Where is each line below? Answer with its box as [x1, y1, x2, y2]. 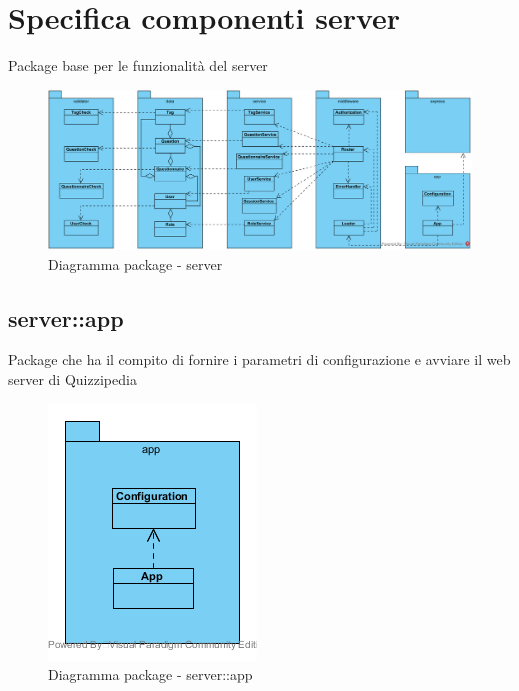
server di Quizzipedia [8, 368, 137, 389]
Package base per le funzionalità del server [8, 55, 268, 76]
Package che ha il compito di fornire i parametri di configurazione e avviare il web [8, 349, 511, 370]
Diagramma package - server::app [48, 664, 253, 685]
